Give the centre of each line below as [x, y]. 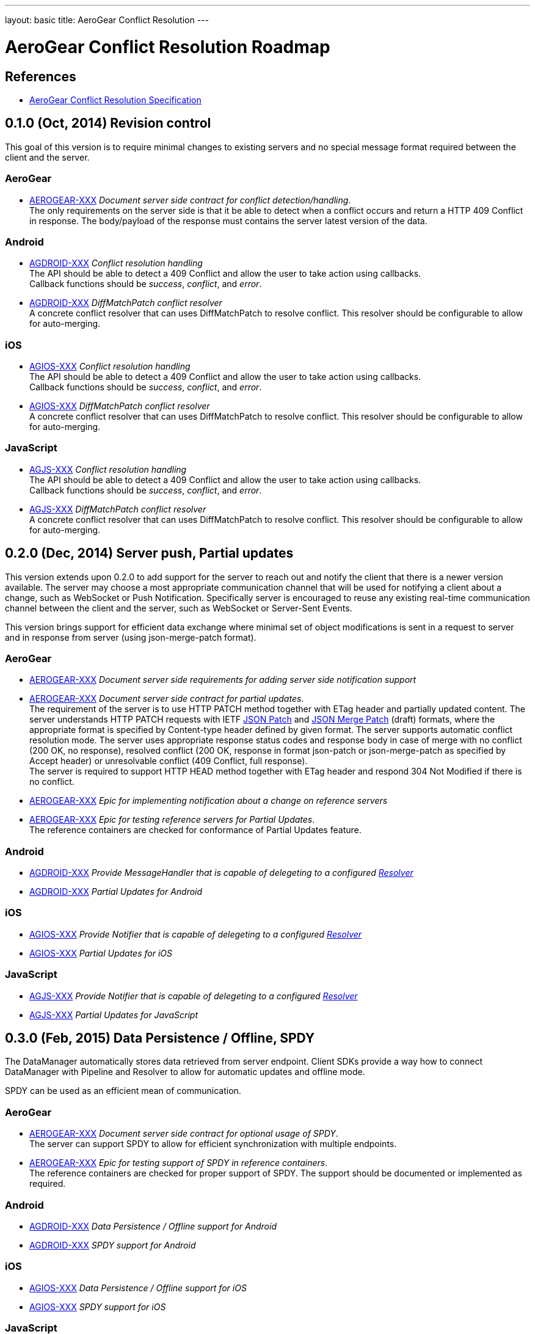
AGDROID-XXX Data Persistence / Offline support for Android [153, 1226]
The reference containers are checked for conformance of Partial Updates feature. [195, 830]
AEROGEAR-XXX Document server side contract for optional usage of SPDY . [184, 1134]
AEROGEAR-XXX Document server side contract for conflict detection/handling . [190, 200]
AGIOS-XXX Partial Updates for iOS [101, 953]
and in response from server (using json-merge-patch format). [131, 637]
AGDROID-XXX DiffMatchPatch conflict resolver [126, 303]
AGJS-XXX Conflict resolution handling [108, 469]
